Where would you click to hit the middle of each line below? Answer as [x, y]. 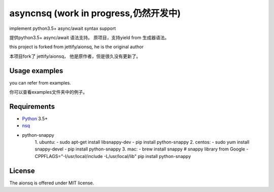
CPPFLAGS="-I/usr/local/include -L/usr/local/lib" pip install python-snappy [113, 156]
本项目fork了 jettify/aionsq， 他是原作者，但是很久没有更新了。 [75, 56]
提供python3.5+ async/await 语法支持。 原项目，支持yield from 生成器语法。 [89, 37]
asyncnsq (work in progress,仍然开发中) [95, 13]
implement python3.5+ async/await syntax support [63, 28]
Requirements [32, 106]
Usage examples [36, 71]
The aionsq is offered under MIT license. [52, 183]
